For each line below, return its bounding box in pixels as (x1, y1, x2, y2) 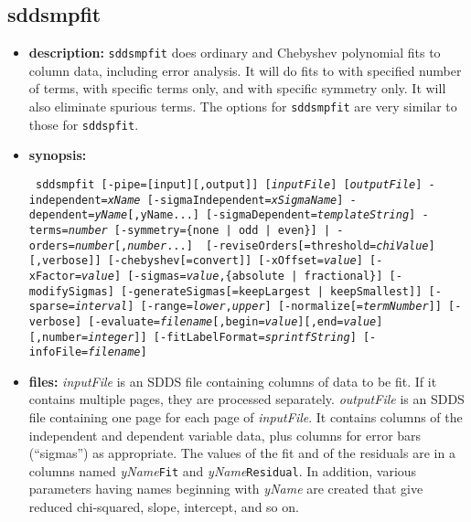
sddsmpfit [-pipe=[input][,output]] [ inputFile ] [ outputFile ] (35, 177, 423, 191)
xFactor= (28, 269, 82, 282)
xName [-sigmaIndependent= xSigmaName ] (107, 193, 344, 207)
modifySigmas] (28, 284, 114, 298)
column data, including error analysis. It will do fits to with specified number (28, 60, 462, 80)
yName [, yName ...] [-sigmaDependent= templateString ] (94, 208, 416, 222)
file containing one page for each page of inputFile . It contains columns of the (28, 408, 463, 427)
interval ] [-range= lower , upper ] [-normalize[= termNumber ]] (74, 300, 442, 314)
